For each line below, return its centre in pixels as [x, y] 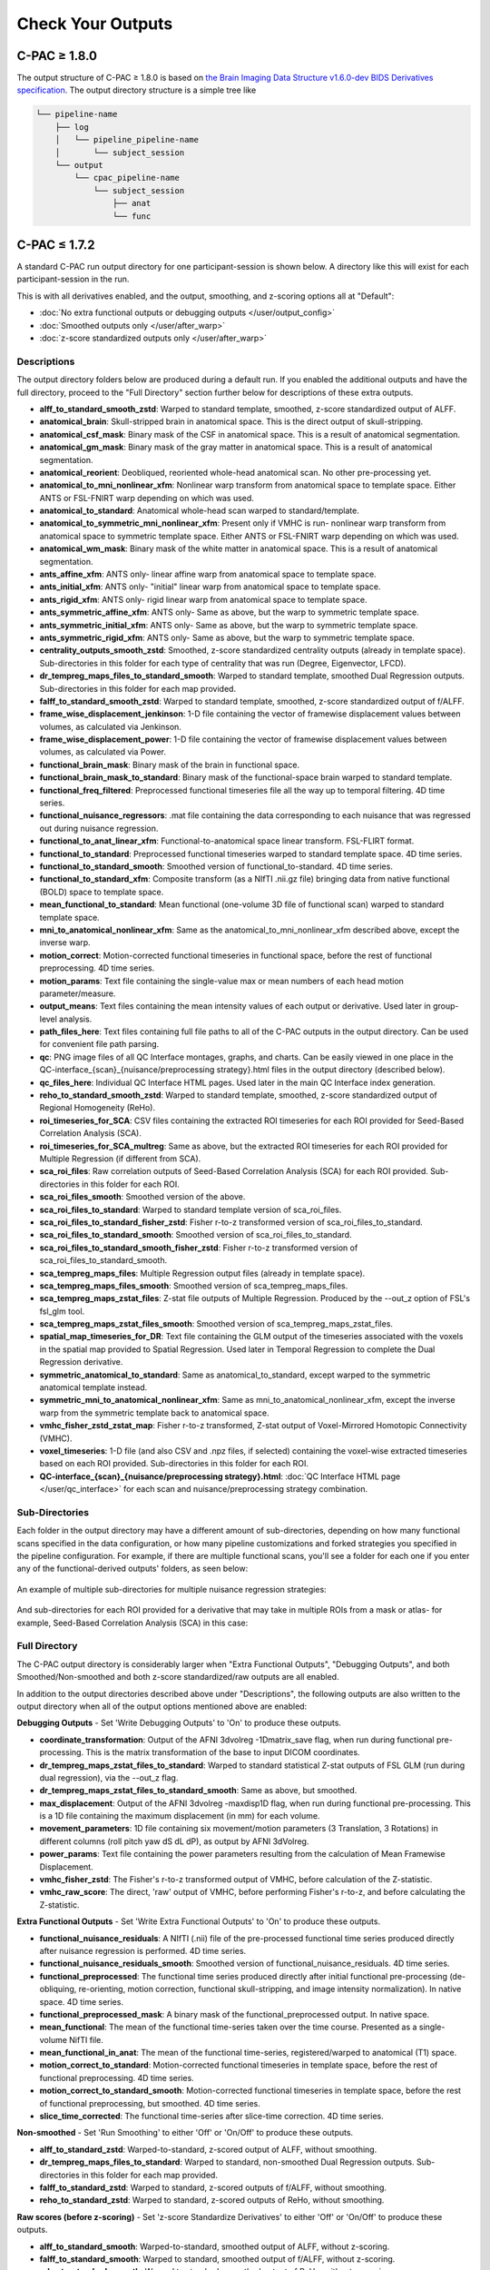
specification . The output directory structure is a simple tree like [137, 90]
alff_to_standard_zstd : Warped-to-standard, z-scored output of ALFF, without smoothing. [208, 2149]
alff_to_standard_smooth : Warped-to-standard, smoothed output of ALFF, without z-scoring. [215, 2246]
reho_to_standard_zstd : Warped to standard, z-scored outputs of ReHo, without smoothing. [212, 2200]
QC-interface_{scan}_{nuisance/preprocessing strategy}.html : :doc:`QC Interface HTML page [220, 1476]
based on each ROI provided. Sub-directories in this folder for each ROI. [174, 1464]
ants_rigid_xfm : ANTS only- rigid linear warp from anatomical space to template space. [203, 599]
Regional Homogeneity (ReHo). [98, 1108]
